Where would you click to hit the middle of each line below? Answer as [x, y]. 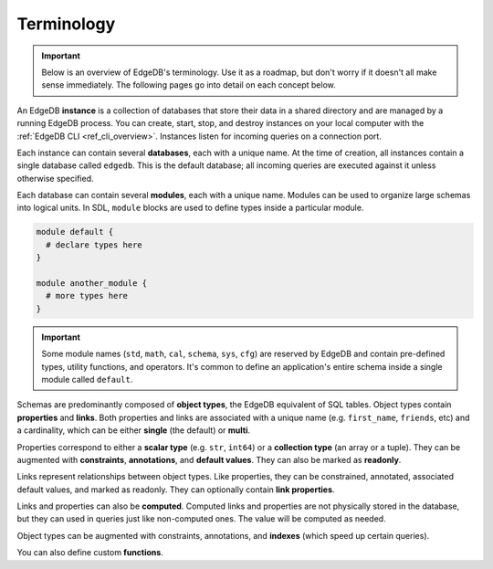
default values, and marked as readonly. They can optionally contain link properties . [176, 490]
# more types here [87, 296]
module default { [75, 232]
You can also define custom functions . [90, 553]
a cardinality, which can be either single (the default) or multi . [134, 430]
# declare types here [94, 245]
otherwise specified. [55, 178]
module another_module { [92, 283]
